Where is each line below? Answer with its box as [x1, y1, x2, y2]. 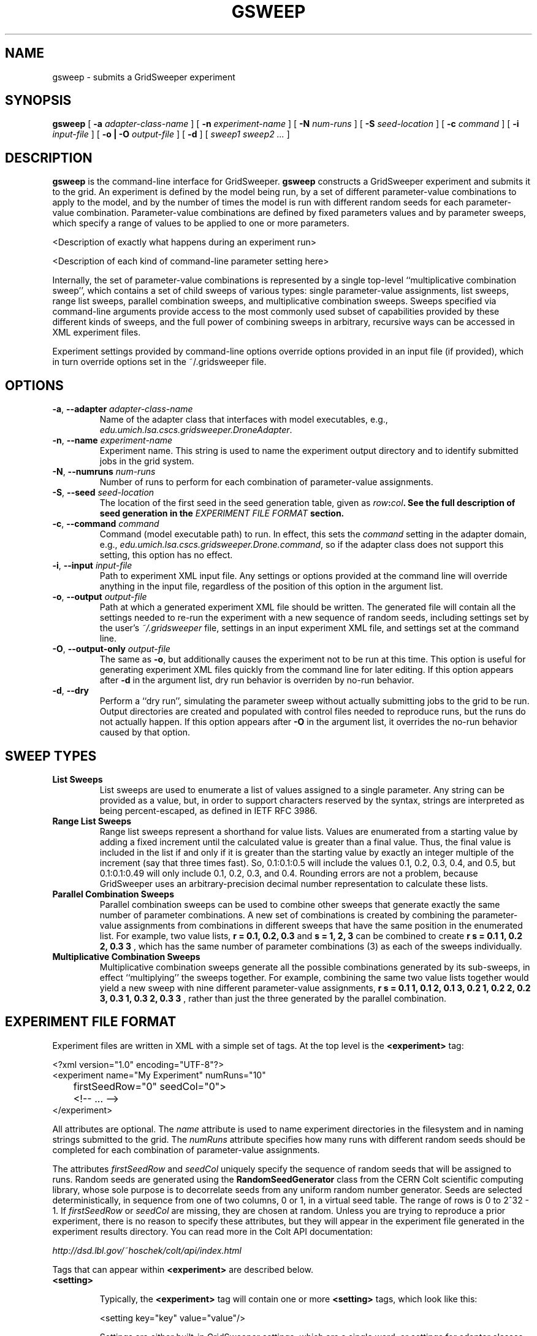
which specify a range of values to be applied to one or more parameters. [52, 218, 349, 229]
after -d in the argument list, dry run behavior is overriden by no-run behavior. [99, 675, 414, 686]
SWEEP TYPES [5, 748, 97, 764]
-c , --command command [52, 518, 159, 529]
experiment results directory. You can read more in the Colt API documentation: [52, 1226, 373, 1237]
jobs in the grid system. [99, 456, 194, 467]
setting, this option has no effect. [99, 550, 233, 561]
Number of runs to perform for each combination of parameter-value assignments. [99, 477, 433, 488]
